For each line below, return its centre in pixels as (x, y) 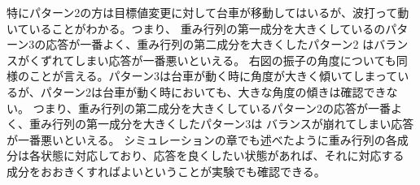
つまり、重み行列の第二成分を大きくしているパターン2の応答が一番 (212, 108)
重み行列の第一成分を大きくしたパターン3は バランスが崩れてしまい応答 (221, 124)
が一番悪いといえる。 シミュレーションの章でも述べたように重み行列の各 (202, 139)
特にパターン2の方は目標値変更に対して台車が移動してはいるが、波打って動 (208, 12)
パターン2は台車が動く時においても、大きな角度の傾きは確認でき (213, 91)
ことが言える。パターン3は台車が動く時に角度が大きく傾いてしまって (213, 76)
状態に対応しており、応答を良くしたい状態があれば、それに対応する (222, 155)
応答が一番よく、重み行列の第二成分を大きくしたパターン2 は (210, 44)
